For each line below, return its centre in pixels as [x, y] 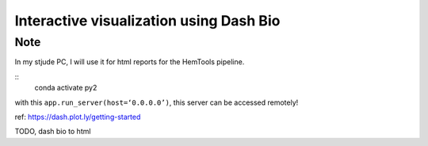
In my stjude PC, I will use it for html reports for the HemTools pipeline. [130, 62]
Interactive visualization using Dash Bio [147, 21]
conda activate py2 [66, 88]
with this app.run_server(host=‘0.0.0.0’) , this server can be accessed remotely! [157, 102]
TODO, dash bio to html [53, 132]
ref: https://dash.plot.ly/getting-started [78, 117]
